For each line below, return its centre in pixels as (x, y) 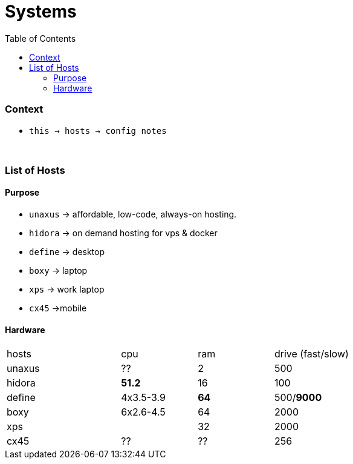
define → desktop (67, 252)
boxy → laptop (58, 271)
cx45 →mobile (58, 308)
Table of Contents (40, 38)
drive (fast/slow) (311, 354)
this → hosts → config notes (98, 131)
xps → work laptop (67, 290)
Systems (41, 12)
